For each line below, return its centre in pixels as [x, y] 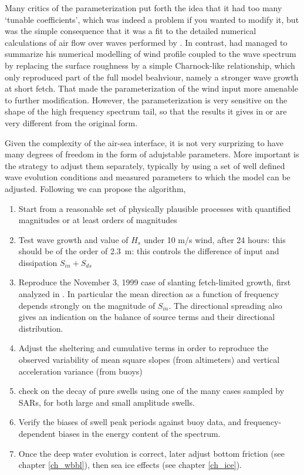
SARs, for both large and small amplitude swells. [107, 402]
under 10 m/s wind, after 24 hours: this [215, 239]
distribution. [41, 328]
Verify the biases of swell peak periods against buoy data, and [130, 422]
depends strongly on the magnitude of [87, 305]
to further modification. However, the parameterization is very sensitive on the [146, 100]
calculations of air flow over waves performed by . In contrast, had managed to [146, 42]
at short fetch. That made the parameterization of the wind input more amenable [151, 88]
